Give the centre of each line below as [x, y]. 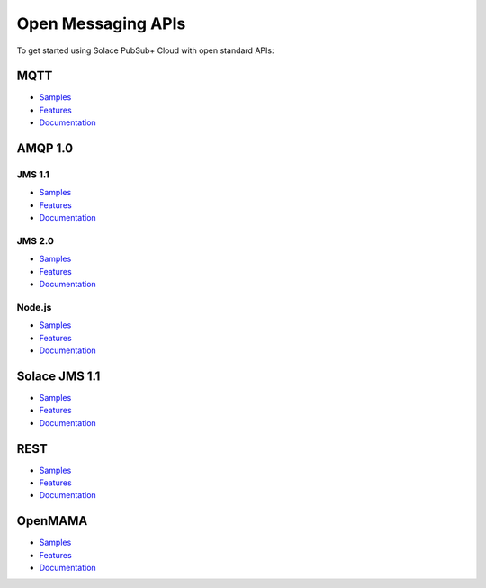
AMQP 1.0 [45, 149]
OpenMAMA [52, 521]
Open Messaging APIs [101, 23]
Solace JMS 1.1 [58, 376]
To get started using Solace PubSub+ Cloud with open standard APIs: [145, 50]
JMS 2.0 [35, 240]
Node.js [34, 307]
